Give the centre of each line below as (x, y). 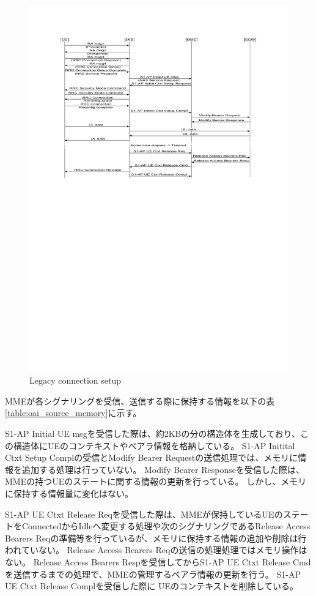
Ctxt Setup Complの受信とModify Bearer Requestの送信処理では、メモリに (152, 457)
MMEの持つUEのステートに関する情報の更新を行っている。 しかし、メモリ (156, 481)
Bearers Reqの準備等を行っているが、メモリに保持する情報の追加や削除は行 (156, 538)
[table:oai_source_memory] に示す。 (73, 413)
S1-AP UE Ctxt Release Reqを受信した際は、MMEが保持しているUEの (144, 514)
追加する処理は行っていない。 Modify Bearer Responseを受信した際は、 (163, 469)
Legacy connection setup (75, 380)
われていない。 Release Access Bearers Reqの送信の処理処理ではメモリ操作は (156, 550)
